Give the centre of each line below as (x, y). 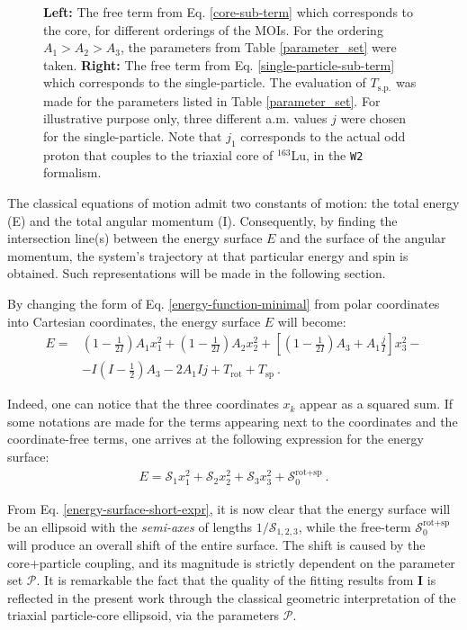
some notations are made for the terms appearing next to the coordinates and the (233, 421)
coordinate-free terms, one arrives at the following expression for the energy (216, 439)
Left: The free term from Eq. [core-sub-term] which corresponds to (229, 12)
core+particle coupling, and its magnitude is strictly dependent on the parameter (231, 562)
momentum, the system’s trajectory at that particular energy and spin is (208, 255)
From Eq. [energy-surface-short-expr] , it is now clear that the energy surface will (229, 508)
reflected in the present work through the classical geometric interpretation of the (232, 597)
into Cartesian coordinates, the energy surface (134, 321)
